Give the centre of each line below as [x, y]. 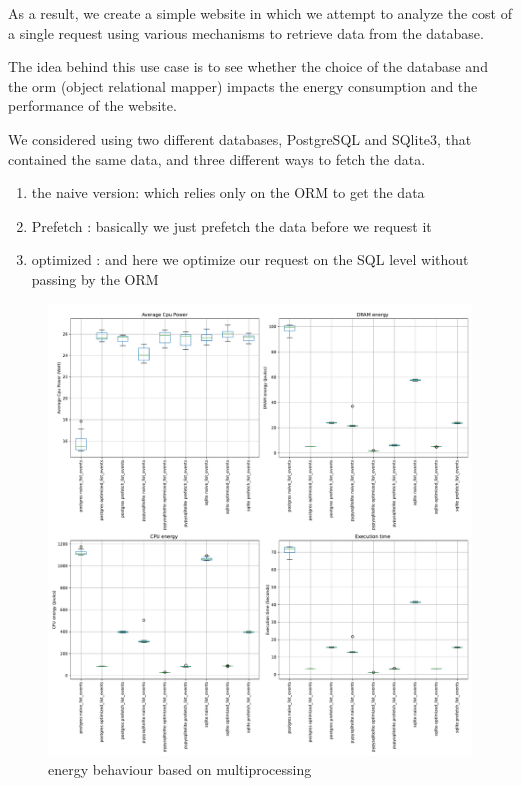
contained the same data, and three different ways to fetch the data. [217, 158]
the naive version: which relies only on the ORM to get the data [228, 192]
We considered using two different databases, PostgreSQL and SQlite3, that [240, 138]
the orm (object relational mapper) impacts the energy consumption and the [243, 85]
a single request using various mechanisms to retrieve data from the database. [246, 32]
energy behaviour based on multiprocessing [180, 769]
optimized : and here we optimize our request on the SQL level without [250, 259]
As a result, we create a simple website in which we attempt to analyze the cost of [260, 13]
